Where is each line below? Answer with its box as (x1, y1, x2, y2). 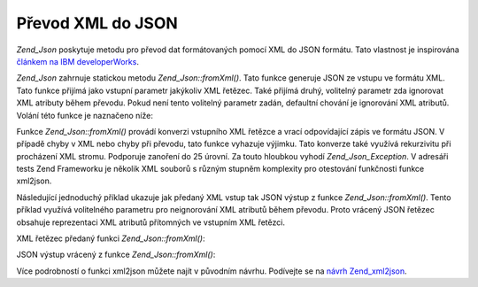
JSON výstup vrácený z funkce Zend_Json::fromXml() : (16, 249, 216, 260)
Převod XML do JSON (16, 13, 179, 33)
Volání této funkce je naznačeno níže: (16, 110, 154, 120)
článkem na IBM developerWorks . (16, 56, 139, 66)
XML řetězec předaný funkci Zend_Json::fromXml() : (16, 233, 205, 244)
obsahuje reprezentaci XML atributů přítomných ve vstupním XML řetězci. (16, 217, 285, 228)
